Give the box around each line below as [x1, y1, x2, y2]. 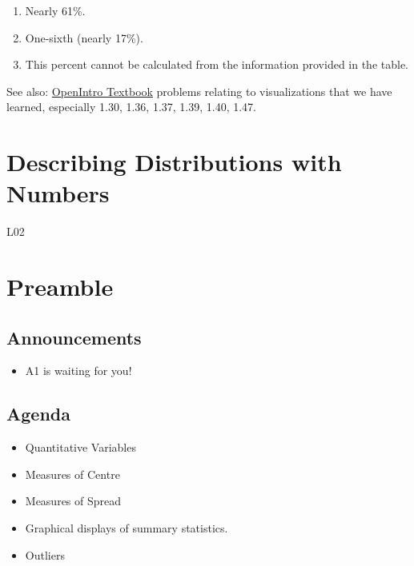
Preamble [6, 270, 114, 303]
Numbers [6, 177, 110, 209]
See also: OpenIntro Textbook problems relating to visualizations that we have [6, 82, 392, 99]
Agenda [6, 401, 70, 426]
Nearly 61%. [25, 2, 86, 18]
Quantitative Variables [25, 439, 136, 456]
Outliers [25, 546, 65, 563]
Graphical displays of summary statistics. [25, 520, 228, 536]
